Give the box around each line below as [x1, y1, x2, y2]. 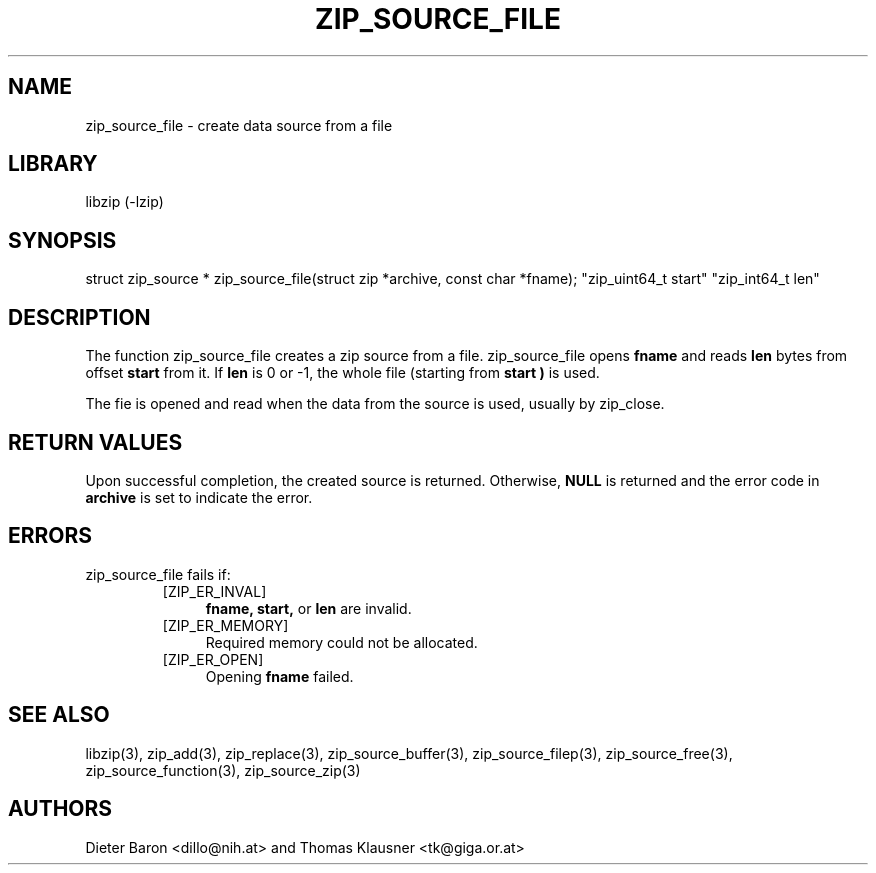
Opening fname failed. [205, 667, 354, 685]
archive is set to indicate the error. [85, 488, 313, 506]
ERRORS [8, 523, 93, 549]
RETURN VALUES [8, 429, 183, 455]
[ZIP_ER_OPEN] [162, 650, 264, 668]
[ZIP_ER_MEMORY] [162, 616, 289, 634]
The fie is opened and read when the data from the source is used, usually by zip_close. [85, 395, 665, 413]
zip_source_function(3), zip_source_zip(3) [85, 761, 361, 779]
